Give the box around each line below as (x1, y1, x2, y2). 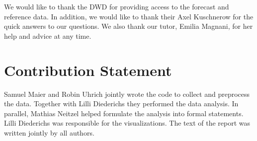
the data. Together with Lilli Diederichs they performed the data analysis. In (4, 98, 239, 109)
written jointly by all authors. (4, 127, 94, 138)
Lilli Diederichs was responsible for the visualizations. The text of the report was (4, 118, 250, 128)
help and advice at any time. (4, 30, 91, 41)
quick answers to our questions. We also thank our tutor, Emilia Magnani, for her (4, 21, 253, 31)
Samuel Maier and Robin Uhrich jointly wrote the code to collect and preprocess (4, 88, 250, 99)
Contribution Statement (4, 60, 172, 80)
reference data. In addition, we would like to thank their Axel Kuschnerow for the (4, 11, 254, 21)
